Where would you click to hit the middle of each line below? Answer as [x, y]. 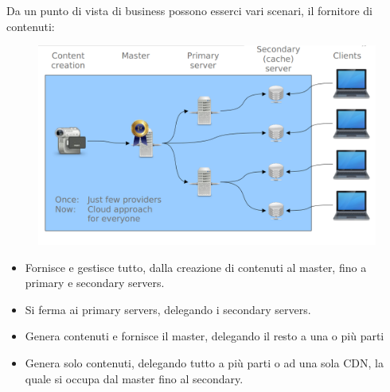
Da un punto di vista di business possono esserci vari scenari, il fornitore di [189, 10]
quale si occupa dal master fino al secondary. [134, 378]
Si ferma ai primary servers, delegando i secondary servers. [168, 309]
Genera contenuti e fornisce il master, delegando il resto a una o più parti [205, 336]
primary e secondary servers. [95, 283]
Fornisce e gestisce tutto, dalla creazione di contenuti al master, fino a [196, 267]
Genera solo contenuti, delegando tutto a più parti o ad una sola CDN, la [204, 363]
